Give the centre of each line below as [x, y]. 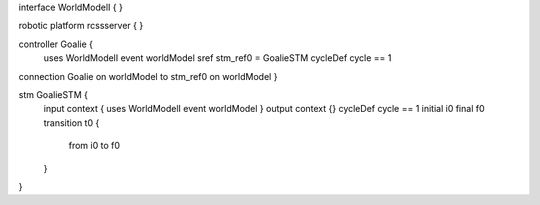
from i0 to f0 [94, 146]
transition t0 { [71, 122]
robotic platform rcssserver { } [81, 26]
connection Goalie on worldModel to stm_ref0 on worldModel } [148, 76]
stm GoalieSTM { [53, 94]
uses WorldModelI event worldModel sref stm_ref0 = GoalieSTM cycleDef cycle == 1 [217, 58]
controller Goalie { [56, 44]
